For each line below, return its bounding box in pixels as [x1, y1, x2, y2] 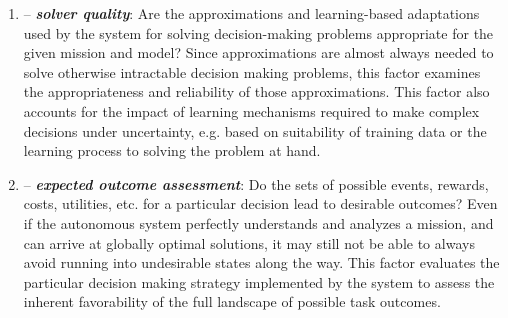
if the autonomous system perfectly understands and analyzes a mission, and [23, 212, 494, 233]
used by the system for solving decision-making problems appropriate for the [23, 22, 494, 43]
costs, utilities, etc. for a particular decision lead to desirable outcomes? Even [23, 193, 498, 214]
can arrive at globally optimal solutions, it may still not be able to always [23, 232, 475, 253]
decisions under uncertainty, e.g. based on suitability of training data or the [23, 120, 487, 141]
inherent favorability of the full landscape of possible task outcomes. [23, 291, 441, 312]
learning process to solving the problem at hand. [23, 140, 321, 161]
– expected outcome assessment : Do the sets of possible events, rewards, [23, 173, 489, 194]
